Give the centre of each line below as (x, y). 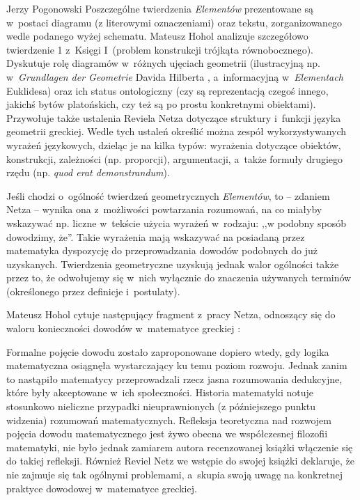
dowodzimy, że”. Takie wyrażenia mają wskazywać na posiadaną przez (156, 236)
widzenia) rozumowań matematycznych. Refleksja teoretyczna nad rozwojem (169, 420)
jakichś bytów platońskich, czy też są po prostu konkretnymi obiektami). (161, 104)
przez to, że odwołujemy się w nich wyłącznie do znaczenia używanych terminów (179, 278)
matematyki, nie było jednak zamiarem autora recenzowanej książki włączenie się (180, 447)
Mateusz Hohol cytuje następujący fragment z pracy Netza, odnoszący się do (171, 314)
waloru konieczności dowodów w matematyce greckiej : (124, 328)
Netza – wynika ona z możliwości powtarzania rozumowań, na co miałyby (164, 209)
